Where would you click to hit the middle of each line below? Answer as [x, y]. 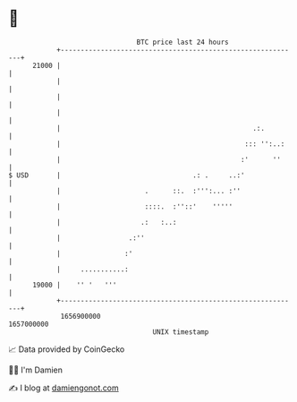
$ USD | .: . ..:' [127, 175]
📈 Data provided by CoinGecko [67, 349]
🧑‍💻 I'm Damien [36, 370]
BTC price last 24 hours [182, 42]
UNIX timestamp [181, 332]
